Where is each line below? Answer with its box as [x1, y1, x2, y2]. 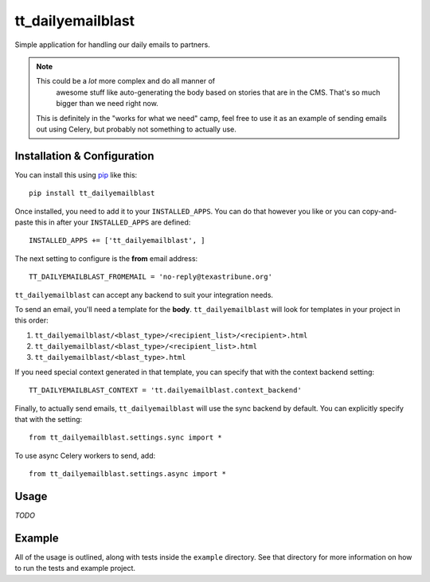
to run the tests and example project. [14, 564, 135, 573]
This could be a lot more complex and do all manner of [36, 76, 215, 86]
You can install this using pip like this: [14, 170, 138, 179]
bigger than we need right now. [56, 99, 158, 108]
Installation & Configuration [14, 149, 154, 162]
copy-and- [362, 206, 397, 216]
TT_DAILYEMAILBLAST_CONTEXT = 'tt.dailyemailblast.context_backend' [29, 386, 302, 395]
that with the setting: [14, 415, 83, 424]
